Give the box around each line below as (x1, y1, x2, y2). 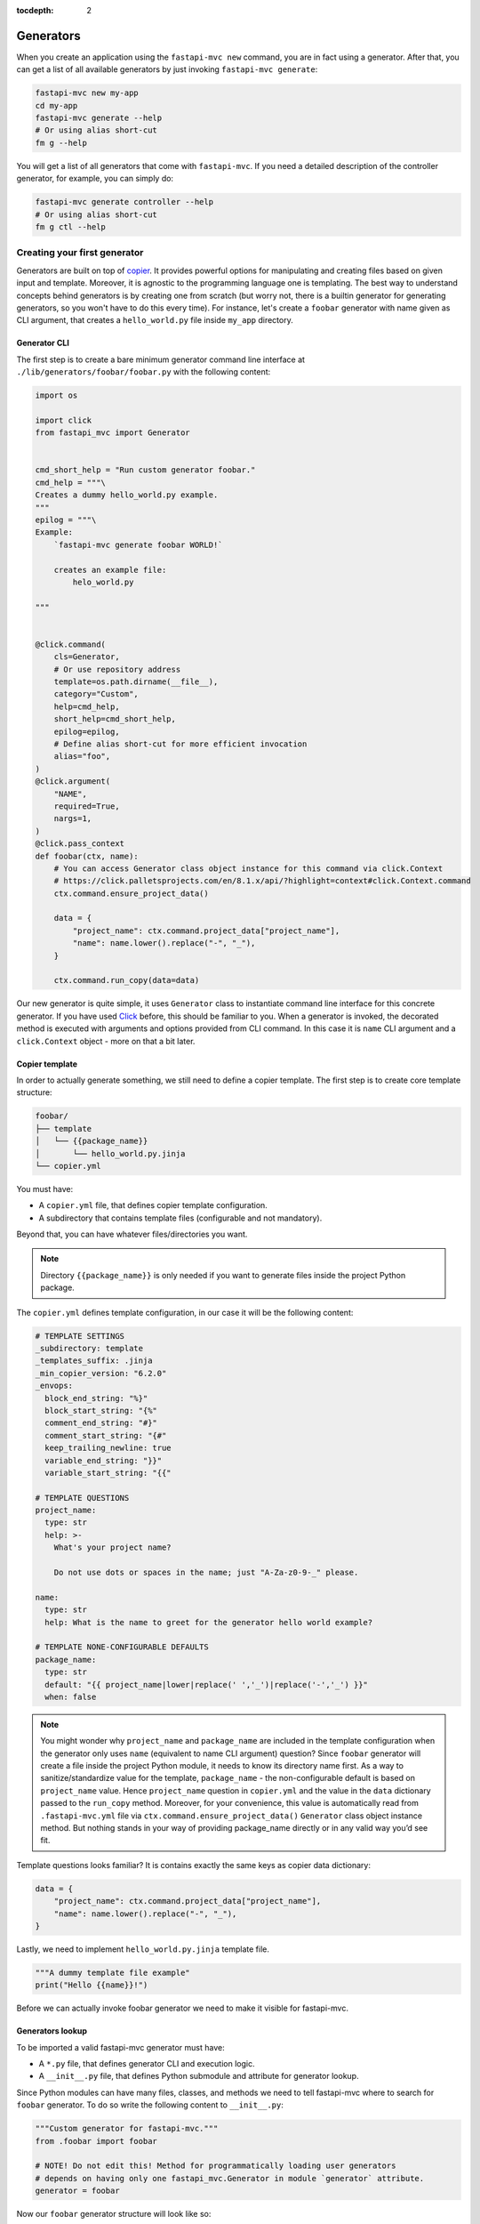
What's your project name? (53, 1543, 172, 1552)
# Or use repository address (53, 664, 181, 674)
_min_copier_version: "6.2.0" (35, 1368, 167, 1378)
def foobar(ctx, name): (35, 850, 140, 861)
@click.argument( (35, 777, 111, 786)
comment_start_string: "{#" (44, 1430, 167, 1440)
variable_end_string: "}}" (44, 1455, 163, 1465)
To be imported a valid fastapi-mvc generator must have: (16, 2042, 226, 2052)
